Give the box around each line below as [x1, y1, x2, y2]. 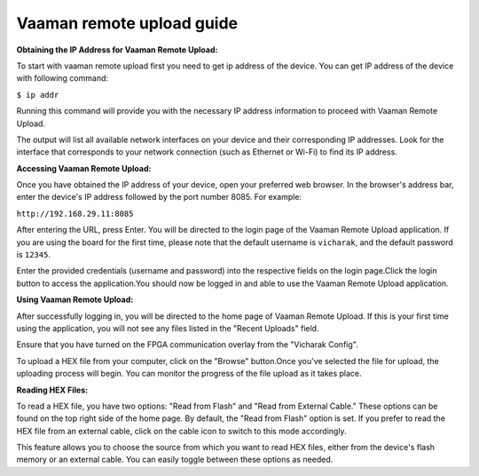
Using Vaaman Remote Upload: [16, 294, 134, 305]
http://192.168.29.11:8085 [16, 209, 134, 218]
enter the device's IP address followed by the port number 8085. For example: [16, 192, 302, 202]
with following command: [16, 73, 109, 83]
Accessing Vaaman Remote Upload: [16, 163, 152, 173]
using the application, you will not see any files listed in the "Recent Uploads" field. [16, 322, 319, 333]
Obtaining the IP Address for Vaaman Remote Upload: [16, 44, 218, 55]
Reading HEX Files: [16, 385, 89, 395]
